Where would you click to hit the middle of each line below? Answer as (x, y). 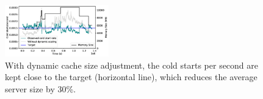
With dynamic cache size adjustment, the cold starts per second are (132, 65)
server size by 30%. (41, 88)
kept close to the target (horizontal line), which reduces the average (131, 77)
